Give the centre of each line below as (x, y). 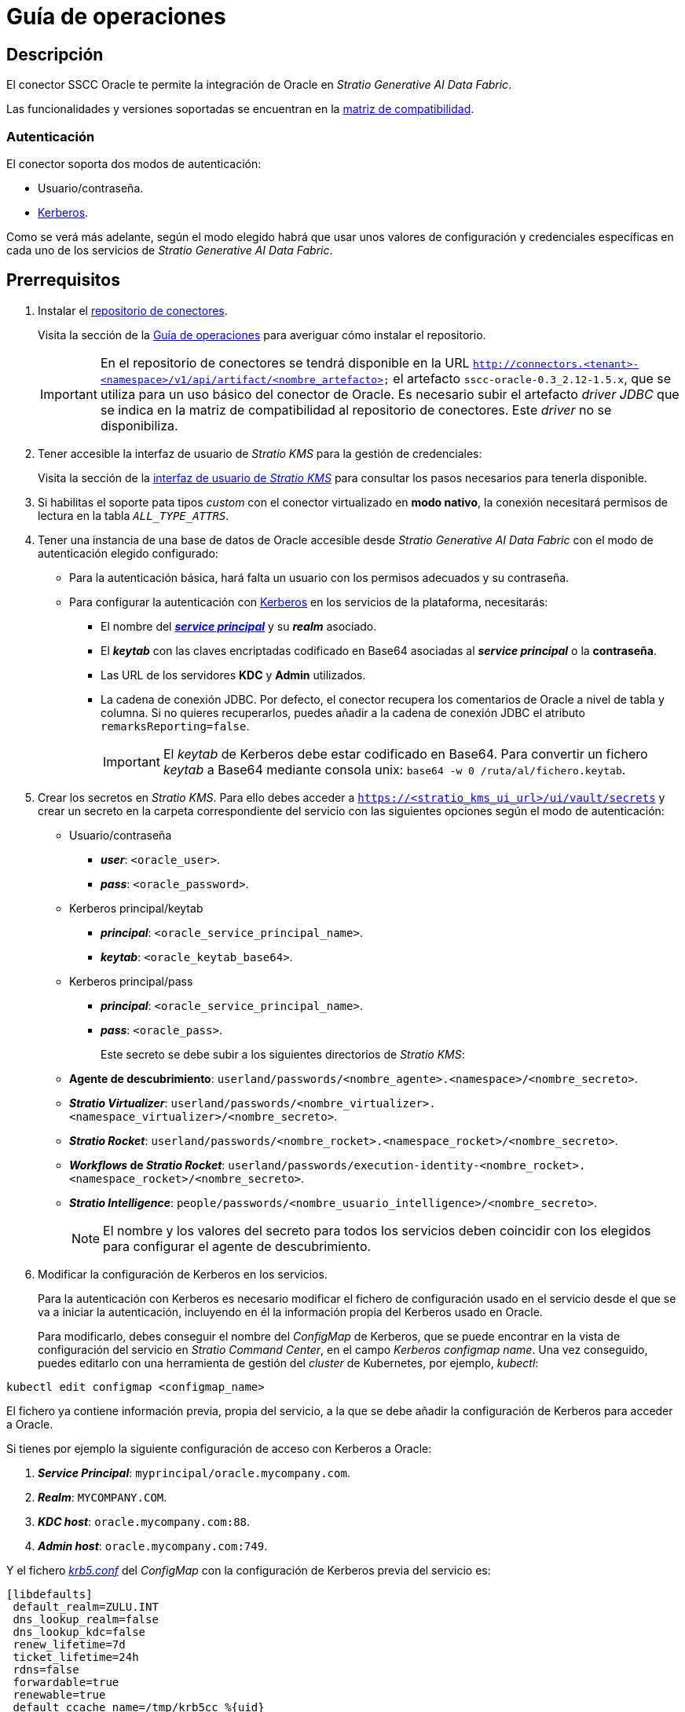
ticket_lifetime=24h (76, 1657)
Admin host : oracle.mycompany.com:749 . (153, 1546)
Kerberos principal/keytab (136, 908)
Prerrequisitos (63, 280)
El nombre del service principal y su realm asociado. (239, 626)
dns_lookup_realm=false (86, 1619)
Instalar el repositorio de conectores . (133, 310)
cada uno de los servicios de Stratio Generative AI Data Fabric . (170, 250)
